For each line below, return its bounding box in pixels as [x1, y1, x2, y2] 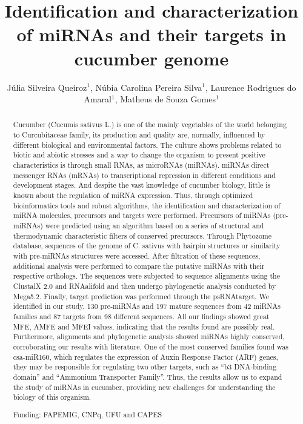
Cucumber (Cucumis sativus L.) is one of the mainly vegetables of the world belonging [13, 119, 287, 130]
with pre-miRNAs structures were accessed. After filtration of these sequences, [13, 251, 261, 261]
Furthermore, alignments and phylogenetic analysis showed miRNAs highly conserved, [13, 331, 285, 342]
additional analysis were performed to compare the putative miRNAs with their [13, 260, 265, 271]
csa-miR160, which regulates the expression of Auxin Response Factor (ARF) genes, [13, 351, 278, 362]
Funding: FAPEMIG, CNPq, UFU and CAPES [13, 409, 162, 419]
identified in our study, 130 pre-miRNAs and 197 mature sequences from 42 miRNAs [13, 301, 281, 311]
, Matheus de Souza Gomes [115, 93, 216, 105]
